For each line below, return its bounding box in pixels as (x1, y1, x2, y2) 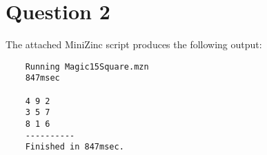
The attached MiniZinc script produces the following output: (6, 37, 262, 52)
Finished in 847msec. (25, 142, 124, 152)
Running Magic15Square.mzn (25, 61, 149, 72)
